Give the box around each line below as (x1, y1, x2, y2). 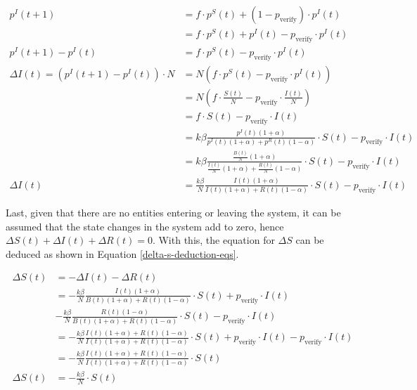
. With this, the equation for (152, 233, 275, 247)
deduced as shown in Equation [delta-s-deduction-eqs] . (6, 246, 239, 261)
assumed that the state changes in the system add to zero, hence (6, 219, 284, 233)
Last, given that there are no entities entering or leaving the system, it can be (6, 205, 341, 220)
